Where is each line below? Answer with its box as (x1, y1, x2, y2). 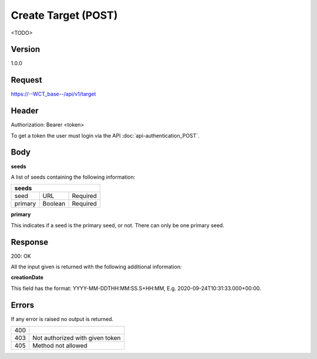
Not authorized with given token (32, 334, 121, 342)
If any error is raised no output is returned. (11, 315, 114, 322)
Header (11, 106, 39, 116)
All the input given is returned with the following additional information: (11, 264, 182, 271)
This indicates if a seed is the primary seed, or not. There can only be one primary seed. (11, 221, 224, 228)
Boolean (42, 200, 66, 208)
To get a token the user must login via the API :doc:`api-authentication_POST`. (11, 132, 200, 139)
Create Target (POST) (11, 9, 118, 22)
